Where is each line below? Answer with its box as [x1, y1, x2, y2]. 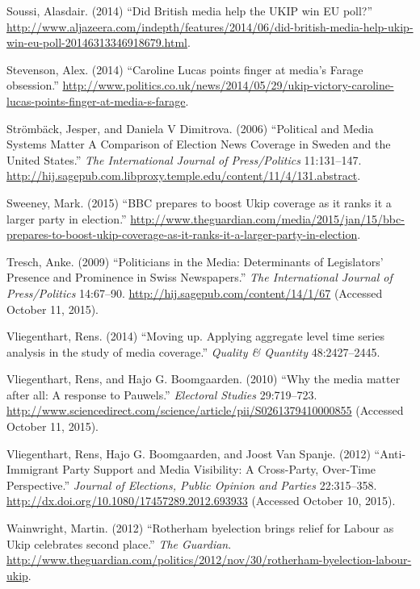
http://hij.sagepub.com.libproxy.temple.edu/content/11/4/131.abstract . [6, 167, 361, 184]
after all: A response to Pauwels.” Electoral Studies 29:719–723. [6, 386, 317, 403]
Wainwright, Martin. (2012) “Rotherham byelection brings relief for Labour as [6, 520, 394, 537]
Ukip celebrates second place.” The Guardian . [6, 535, 232, 552]
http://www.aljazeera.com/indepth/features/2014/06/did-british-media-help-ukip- [6, 18, 414, 35]
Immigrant [6, 461, 59, 478]
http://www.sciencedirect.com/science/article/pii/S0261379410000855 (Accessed [6, 402, 404, 419]
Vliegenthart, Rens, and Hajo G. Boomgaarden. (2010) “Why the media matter [6, 370, 401, 387]
